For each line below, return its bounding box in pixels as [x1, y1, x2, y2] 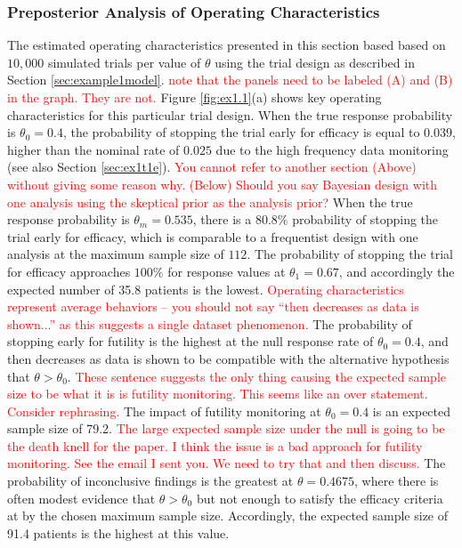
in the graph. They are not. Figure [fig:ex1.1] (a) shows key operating [7, 88, 382, 106]
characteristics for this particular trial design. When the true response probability [7, 105, 453, 124]
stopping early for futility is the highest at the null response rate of [7, 332, 374, 351]
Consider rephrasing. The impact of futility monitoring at [7, 401, 321, 420]
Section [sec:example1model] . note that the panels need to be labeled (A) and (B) [7, 70, 453, 89]
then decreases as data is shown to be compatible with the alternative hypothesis [7, 349, 450, 367]
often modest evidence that [7, 488, 156, 507]
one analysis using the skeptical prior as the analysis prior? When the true [7, 192, 413, 211]
